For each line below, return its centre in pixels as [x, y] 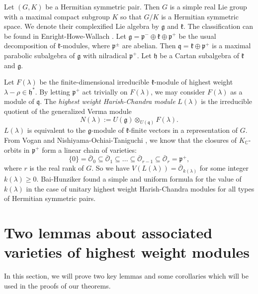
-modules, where [85, 46]
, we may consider [178, 91]
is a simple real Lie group [208, 6]
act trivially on [105, 91]
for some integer [224, 168]
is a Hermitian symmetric [200, 16]
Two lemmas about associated [108, 232]
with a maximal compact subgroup [57, 16]
